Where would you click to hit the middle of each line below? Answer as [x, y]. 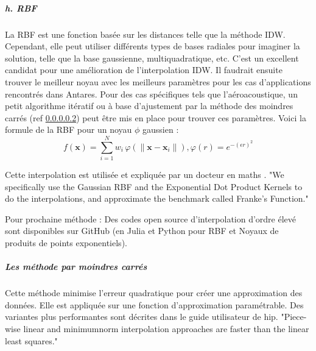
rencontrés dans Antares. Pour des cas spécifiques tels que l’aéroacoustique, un [151, 94]
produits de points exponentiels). [66, 243]
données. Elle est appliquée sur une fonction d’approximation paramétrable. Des [154, 304]
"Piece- [294, 317]
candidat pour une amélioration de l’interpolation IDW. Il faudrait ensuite [144, 70]
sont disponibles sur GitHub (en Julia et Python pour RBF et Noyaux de [142, 231]
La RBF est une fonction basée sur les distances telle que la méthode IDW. [145, 34]
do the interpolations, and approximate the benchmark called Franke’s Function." [157, 198]
